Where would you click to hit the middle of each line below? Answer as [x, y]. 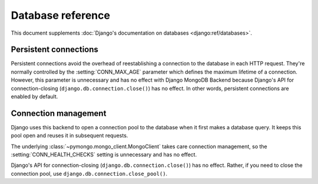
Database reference [60, 15]
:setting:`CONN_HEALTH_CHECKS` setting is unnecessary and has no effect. [104, 155]
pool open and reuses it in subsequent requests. [69, 136]
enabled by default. [34, 96]
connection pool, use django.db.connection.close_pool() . [89, 173]
